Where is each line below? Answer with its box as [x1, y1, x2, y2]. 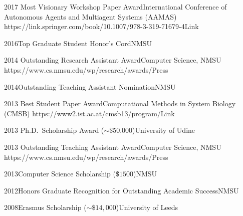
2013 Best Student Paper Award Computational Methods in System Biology [4, 98, 236, 109]
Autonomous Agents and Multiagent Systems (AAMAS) [4, 11, 177, 22]
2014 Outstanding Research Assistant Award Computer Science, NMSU [4, 55, 221, 65]
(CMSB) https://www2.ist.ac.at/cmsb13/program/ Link [4, 108, 175, 118]
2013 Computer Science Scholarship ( [4, 168, 116, 179]
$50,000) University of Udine [109, 125, 195, 135]
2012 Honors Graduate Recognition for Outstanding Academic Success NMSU [4, 185, 239, 195]
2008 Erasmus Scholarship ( [4, 202, 87, 212]
